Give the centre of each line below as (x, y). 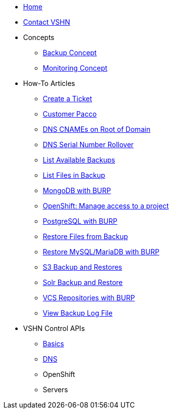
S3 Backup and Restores (83, 267)
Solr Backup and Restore (83, 282)
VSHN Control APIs (54, 328)
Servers (56, 390)
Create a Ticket (68, 99)
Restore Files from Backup (86, 236)
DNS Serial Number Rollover (88, 145)
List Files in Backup (74, 175)
